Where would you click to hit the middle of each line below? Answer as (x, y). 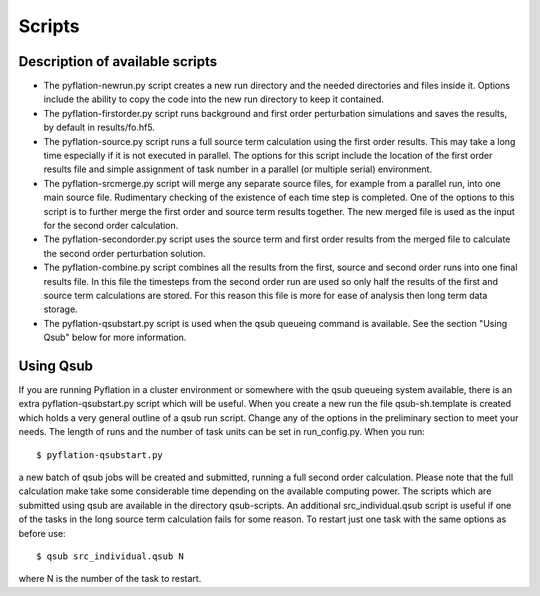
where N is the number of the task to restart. (110, 579)
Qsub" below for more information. (115, 337)
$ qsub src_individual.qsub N (110, 556)
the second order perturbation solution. (124, 253)
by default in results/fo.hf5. (99, 127)
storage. (61, 309)
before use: (42, 533)
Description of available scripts (118, 61)
